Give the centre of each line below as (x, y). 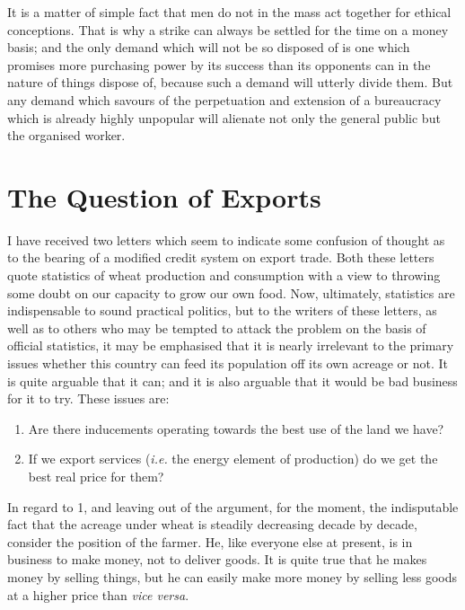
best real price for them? (96, 476)
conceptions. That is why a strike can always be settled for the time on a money (228, 29)
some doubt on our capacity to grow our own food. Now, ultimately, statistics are (231, 292)
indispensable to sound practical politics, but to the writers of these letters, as (222, 310)
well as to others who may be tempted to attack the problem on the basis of (217, 327)
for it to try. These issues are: (88, 398)
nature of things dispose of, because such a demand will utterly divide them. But (230, 82)
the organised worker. (66, 135)
